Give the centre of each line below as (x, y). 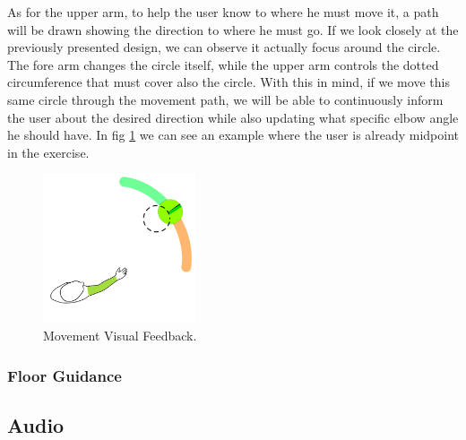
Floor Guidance (65, 375)
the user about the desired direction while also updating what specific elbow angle (233, 117)
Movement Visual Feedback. (120, 336)
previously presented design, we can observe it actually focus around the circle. (224, 47)
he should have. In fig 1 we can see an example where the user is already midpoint (233, 135)
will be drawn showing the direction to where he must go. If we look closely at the (233, 29)
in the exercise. (48, 152)
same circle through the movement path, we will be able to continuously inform (225, 99)
